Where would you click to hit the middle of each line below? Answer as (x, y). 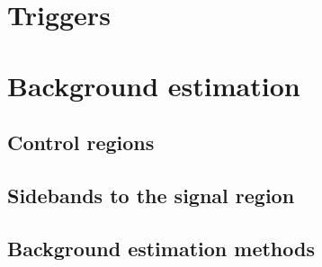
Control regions (81, 142)
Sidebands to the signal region (151, 195)
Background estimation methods (161, 248)
